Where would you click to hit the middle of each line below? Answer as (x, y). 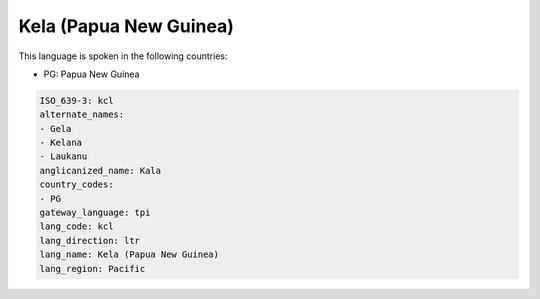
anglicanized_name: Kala (100, 170)
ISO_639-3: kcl (76, 100)
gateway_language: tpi (95, 213)
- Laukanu (63, 156)
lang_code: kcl (76, 226)
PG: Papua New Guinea (91, 74)
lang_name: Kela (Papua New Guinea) (129, 254)
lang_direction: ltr (89, 240)
